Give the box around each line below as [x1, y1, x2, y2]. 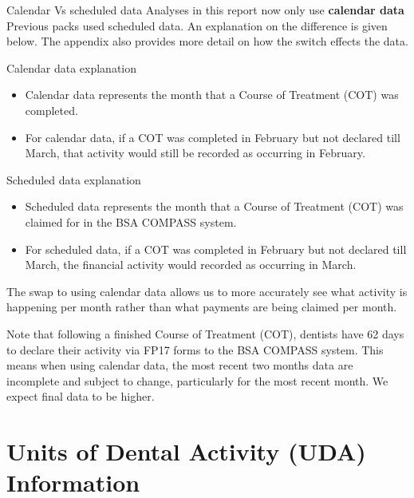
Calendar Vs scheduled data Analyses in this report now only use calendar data [6, 2, 404, 18]
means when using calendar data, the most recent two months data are [6, 357, 353, 373]
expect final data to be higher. [6, 388, 155, 405]
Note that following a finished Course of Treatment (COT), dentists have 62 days [6, 325, 404, 342]
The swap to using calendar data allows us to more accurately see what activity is [6, 283, 408, 299]
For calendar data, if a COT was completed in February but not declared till [25, 128, 400, 145]
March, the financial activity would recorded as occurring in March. [25, 256, 357, 273]
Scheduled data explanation [6, 171, 141, 188]
